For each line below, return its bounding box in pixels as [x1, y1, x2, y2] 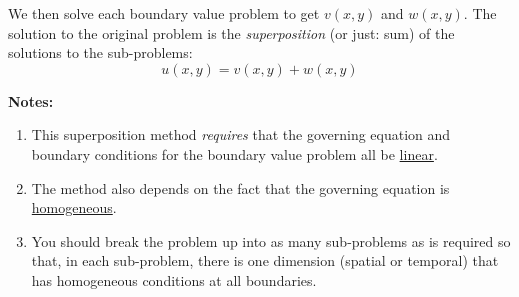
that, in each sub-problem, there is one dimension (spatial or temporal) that [31, 250, 499, 271]
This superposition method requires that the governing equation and [31, 124, 451, 145]
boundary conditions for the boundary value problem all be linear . [31, 143, 438, 164]
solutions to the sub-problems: [8, 42, 193, 63]
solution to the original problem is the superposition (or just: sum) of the [8, 22, 455, 43]
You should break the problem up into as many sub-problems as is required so [31, 230, 511, 251]
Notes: [8, 90, 54, 111]
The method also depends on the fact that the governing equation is [31, 177, 450, 198]
